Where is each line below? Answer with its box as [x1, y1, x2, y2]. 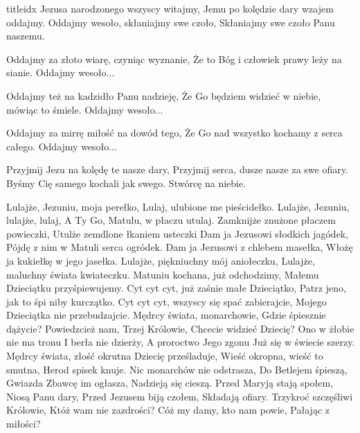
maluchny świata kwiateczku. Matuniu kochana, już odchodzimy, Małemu [6, 267, 319, 281]
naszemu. [6, 28, 45, 43]
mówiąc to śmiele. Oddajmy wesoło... [6, 102, 163, 116]
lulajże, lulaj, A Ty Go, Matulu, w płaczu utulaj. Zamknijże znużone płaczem [6, 213, 336, 227]
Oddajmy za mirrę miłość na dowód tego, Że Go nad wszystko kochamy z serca [6, 125, 343, 140]
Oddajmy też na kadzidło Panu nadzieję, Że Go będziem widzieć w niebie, [6, 88, 321, 103]
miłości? [6, 416, 41, 431]
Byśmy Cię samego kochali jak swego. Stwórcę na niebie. [6, 175, 246, 190]
